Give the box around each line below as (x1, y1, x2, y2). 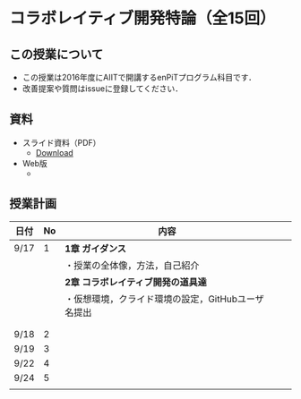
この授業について (9, 47, 104, 62)
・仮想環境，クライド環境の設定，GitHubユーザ (64, 293, 264, 305)
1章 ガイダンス (64, 242, 127, 255)
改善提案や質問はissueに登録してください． (21, 83, 184, 94)
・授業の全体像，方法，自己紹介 (64, 259, 200, 271)
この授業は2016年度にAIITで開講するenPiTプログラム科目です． (21, 72, 257, 82)
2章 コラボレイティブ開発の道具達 (64, 276, 208, 288)
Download (35, 147, 73, 157)
